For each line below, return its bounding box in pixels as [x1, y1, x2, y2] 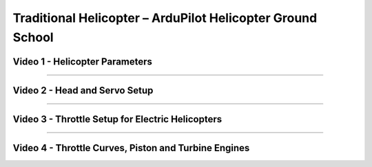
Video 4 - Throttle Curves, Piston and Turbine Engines [12, 142, 250, 154]
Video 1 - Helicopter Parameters [12, 56, 153, 67]
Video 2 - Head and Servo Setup [12, 85, 154, 96]
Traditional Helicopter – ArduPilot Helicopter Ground [12, 10, 318, 25]
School [12, 30, 54, 45]
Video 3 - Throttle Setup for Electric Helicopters [12, 113, 223, 125]
